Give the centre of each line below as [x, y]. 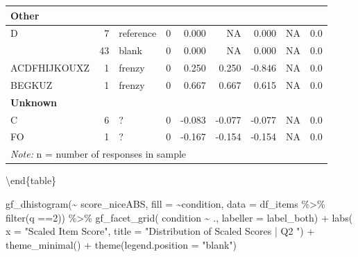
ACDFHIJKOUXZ [50, 68]
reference [138, 33]
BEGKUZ [32, 84]
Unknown [34, 102]
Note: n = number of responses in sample [99, 154]
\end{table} [31, 180]
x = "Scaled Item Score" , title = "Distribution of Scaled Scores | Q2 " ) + [160, 231]
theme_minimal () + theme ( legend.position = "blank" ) [121, 244]
